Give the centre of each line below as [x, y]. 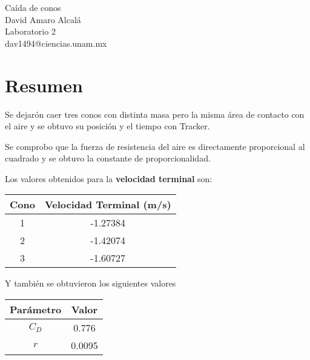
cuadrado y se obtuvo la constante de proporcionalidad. [108, 158]
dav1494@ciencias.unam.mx [56, 43]
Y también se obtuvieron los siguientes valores [91, 283]
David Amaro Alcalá [43, 19]
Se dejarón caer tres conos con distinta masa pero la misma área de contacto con [155, 114]
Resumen [44, 85]
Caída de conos [33, 7]
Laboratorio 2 [30, 31]
